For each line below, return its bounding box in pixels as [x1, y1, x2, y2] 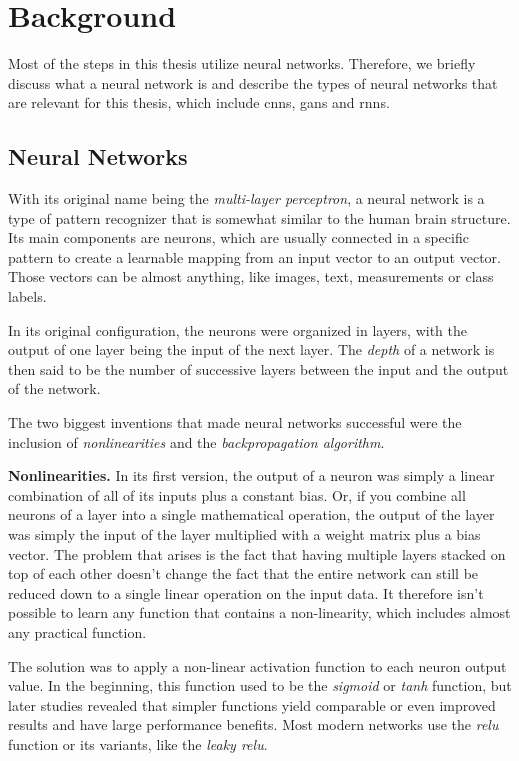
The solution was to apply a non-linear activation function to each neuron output [8, 655, 507, 676]
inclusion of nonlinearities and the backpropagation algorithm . [8, 431, 385, 452]
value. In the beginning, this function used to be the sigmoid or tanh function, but [8, 675, 512, 696]
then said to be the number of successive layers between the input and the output [8, 358, 509, 379]
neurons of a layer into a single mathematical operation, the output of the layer [8, 504, 495, 525]
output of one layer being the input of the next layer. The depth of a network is [8, 339, 495, 360]
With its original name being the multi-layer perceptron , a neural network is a [8, 188, 485, 209]
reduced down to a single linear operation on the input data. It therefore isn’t [8, 582, 484, 603]
